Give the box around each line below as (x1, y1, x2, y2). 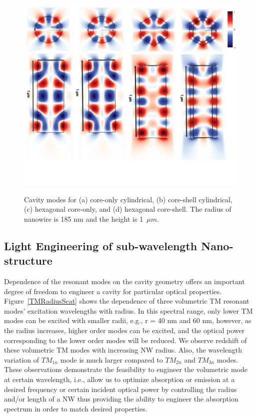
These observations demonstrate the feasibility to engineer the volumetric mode (4, 364, 248, 375)
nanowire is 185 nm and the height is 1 (24, 213, 143, 224)
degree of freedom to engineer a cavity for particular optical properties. (4, 286, 222, 296)
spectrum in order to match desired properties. (4, 403, 147, 414)
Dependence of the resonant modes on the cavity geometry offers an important (4, 276, 245, 287)
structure (4, 253, 52, 268)
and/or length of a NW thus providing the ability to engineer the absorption (4, 394, 238, 404)
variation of (4, 354, 39, 365)
